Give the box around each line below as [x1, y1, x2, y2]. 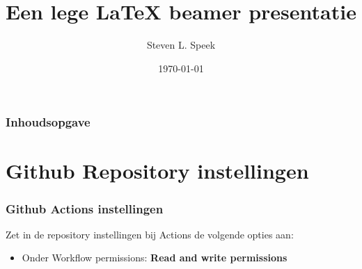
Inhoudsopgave [6, 113, 90, 131]
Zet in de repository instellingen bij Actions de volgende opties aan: [6, 227, 294, 241]
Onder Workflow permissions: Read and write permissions [22, 250, 288, 265]
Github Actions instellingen [6, 199, 164, 217]
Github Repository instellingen [6, 156, 309, 185]
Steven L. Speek [146, 38, 216, 52]
